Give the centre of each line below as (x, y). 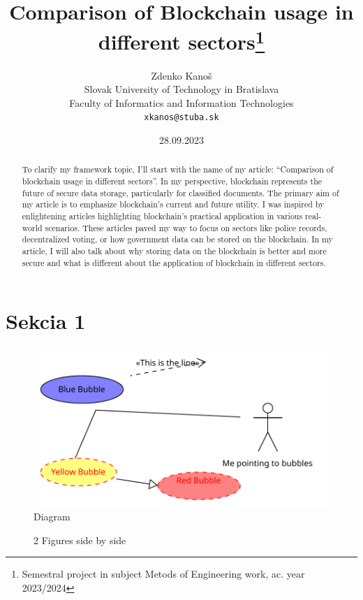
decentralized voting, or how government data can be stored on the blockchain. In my (177, 239)
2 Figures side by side (80, 540)
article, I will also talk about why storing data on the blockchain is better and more (174, 251)
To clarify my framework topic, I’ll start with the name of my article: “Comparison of (178, 169)
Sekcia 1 (46, 321)
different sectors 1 (181, 40)
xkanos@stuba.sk (181, 118)
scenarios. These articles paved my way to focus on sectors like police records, (186, 227)
